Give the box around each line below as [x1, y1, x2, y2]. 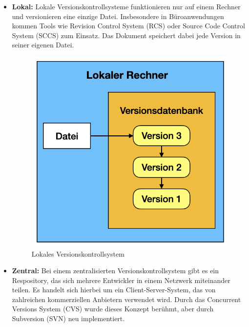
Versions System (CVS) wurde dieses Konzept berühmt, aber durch [12, 304, 214, 314]
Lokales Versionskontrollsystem [31, 249, 124, 259]
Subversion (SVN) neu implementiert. [12, 313, 125, 324]
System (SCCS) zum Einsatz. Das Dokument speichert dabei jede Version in [12, 30, 241, 40]
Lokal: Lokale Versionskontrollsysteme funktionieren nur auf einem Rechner [12, 1, 241, 11]
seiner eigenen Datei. [12, 40, 74, 50]
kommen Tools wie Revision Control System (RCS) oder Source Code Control [12, 21, 245, 31]
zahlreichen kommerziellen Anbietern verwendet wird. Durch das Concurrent [12, 294, 241, 304]
